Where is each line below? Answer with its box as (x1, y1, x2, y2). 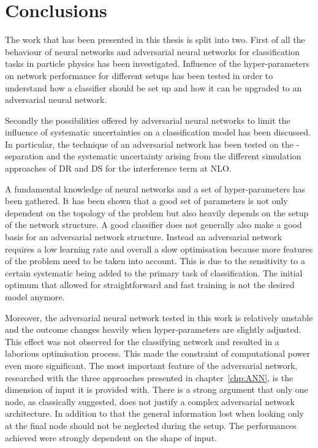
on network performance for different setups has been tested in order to (5, 69, 273, 82)
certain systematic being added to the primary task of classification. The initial (5, 266, 303, 279)
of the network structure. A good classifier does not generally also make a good (5, 218, 302, 231)
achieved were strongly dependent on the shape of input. (5, 431, 217, 444)
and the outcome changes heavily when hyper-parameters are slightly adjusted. (5, 323, 301, 336)
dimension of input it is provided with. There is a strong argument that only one (5, 383, 308, 396)
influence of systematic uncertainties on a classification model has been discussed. (5, 126, 311, 139)
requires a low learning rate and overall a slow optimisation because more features (5, 242, 313, 255)
